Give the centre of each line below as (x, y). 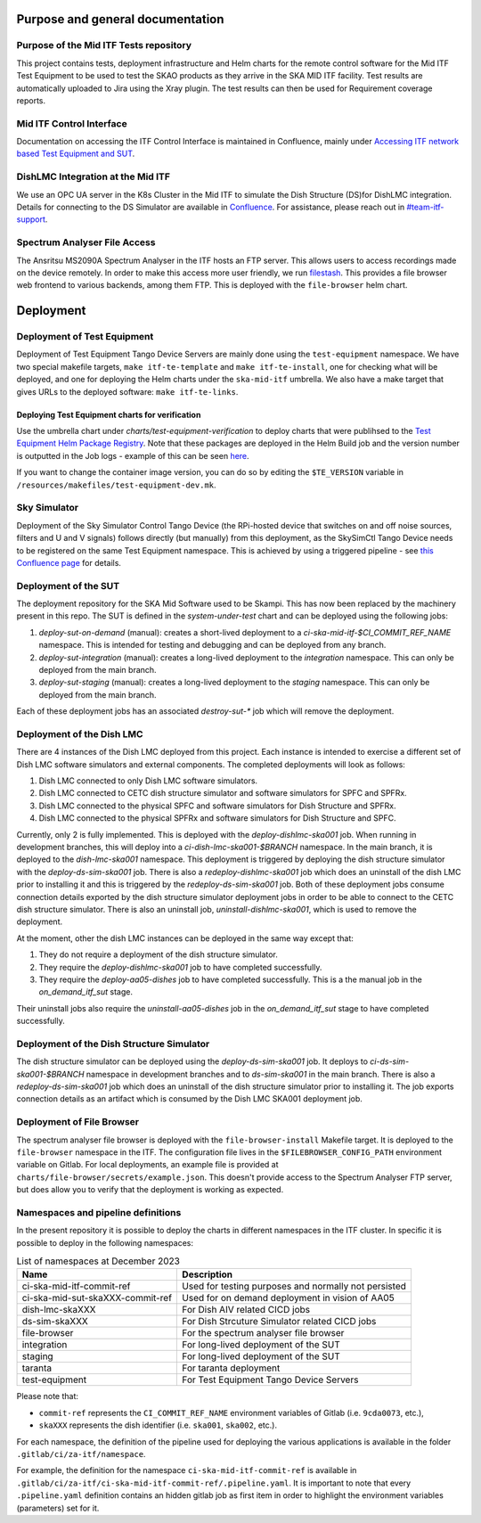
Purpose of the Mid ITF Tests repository (104, 45)
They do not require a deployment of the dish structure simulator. (158, 954)
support (31, 219)
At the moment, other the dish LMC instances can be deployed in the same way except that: (185, 938)
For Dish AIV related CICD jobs (246, 1310)
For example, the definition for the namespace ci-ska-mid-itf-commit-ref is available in (187, 1470)
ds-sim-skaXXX (55, 1322)
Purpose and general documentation (120, 19)
